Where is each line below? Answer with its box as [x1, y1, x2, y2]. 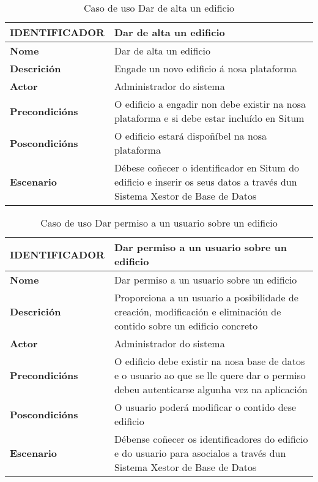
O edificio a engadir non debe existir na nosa [114, 97, 306, 111]
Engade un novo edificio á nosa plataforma [114, 61, 297, 75]
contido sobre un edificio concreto [114, 318, 258, 333]
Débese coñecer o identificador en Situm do [114, 160, 300, 175]
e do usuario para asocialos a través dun [114, 446, 286, 460]
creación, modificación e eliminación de [114, 304, 281, 318]
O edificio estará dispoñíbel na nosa [114, 129, 267, 143]
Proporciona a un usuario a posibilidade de [114, 290, 298, 304]
